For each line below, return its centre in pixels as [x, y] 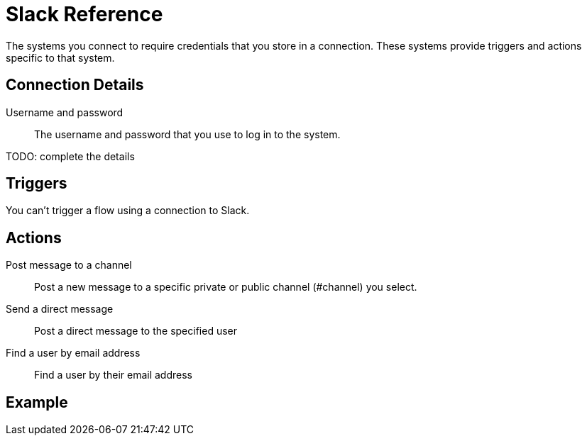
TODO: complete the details [70, 156]
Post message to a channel [69, 265]
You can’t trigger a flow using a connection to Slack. [128, 211]
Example [37, 402]
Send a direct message [60, 309]
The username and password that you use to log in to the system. [187, 134]
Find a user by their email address [113, 375]
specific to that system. [60, 57]
